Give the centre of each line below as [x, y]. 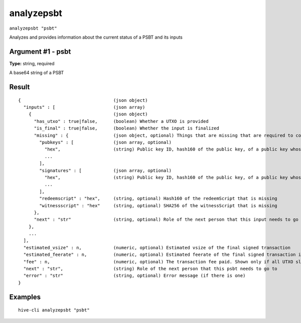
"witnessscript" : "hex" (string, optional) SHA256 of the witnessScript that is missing [159, 205]
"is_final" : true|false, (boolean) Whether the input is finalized [126, 128]
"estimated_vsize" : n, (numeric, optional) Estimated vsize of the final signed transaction [157, 248]
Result [20, 87]
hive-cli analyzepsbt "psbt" [54, 310]
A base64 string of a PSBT [37, 73]
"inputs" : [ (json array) [84, 107]
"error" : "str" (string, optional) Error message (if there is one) [134, 276]
